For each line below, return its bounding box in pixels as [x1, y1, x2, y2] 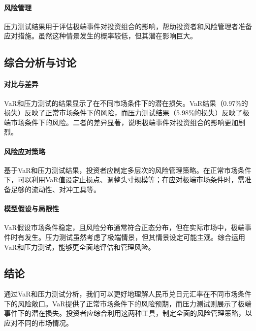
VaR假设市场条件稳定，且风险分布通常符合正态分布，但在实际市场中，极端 [4, 222, 245, 232]
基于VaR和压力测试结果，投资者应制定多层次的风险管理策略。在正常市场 [4, 165, 238, 175]
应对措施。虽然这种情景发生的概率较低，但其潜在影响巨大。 [4, 31, 197, 41]
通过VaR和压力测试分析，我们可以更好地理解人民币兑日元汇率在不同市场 [4, 289, 238, 299]
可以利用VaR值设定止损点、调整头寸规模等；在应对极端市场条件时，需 [17, 174, 245, 185]
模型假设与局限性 [4, 203, 59, 214]
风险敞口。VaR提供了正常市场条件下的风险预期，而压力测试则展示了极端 [17, 298, 252, 308]
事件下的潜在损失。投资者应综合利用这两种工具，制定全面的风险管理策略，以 [4, 308, 252, 318]
